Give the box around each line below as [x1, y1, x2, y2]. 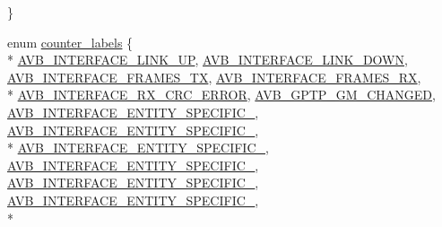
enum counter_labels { [7, 32, 134, 51]
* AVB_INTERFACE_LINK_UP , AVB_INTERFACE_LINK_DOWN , [7, 50, 408, 69]
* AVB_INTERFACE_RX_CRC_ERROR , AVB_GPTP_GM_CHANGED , [7, 85, 436, 104]
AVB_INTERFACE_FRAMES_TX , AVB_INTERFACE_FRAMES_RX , [7, 67, 421, 86]
